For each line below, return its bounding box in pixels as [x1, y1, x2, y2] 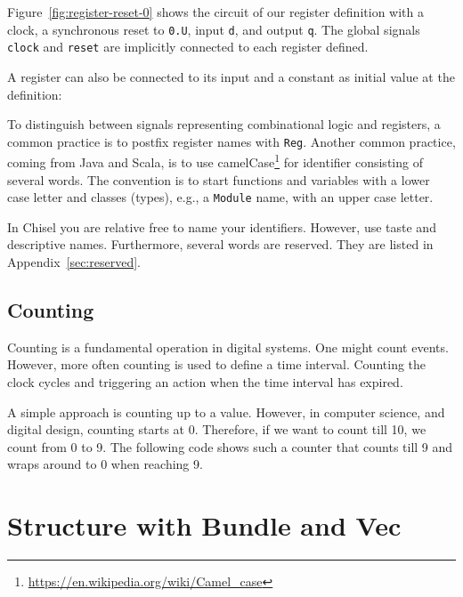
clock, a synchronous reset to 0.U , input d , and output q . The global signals [7, 20, 420, 38]
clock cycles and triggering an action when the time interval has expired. [7, 373, 403, 391]
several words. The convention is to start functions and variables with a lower [7, 170, 430, 189]
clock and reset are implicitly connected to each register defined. [7, 37, 369, 56]
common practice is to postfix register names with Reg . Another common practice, [7, 132, 456, 150]
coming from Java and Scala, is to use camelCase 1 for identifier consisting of [7, 150, 423, 171]
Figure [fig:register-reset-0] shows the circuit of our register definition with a [7, 3, 424, 20]
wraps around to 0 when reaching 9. [7, 455, 203, 473]
